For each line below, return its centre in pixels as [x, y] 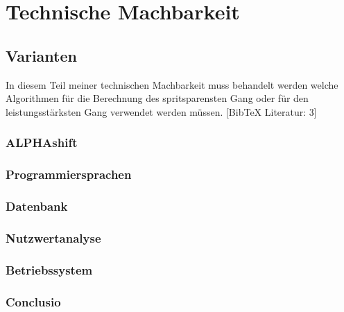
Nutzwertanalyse [53, 237]
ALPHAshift [42, 142]
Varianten [41, 55]
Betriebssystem [49, 269]
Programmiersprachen [69, 174]
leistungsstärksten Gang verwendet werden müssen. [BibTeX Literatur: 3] [161, 111]
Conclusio [33, 301]
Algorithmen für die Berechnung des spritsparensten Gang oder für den [157, 98]
